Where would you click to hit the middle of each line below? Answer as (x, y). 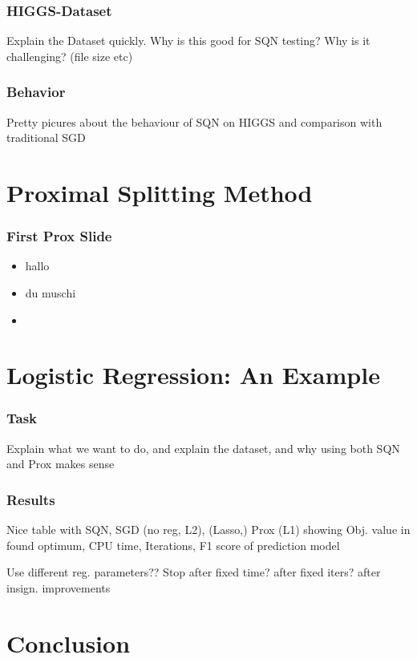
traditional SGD (46, 137)
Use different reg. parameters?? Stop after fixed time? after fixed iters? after (194, 572)
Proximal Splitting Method (160, 192)
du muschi (51, 293)
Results (31, 499)
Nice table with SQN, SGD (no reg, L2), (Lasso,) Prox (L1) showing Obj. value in (208, 530)
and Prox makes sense (61, 464)
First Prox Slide (59, 236)
